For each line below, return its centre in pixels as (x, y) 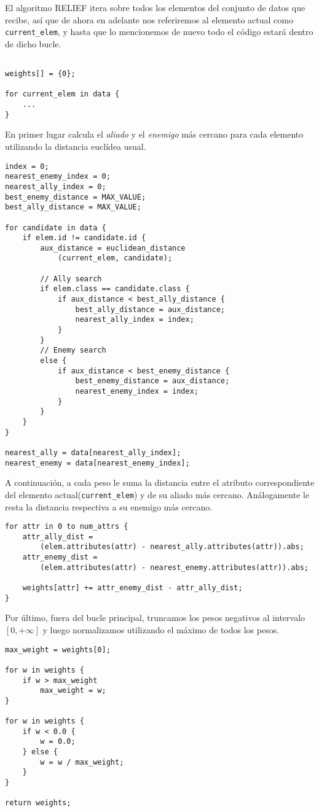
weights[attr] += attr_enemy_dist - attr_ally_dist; (132, 588)
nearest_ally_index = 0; (56, 186)
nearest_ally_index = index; (135, 320)
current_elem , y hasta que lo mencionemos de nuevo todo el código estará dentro (159, 32)
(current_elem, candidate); (115, 258)
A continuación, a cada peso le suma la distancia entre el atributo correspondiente (160, 482)
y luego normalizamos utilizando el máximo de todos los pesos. (161, 629)
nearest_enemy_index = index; (137, 391)
